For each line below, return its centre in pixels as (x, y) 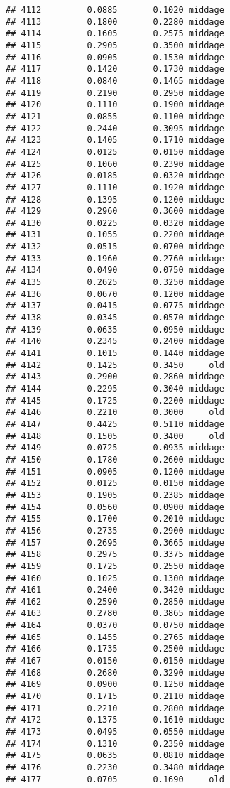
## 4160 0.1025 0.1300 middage (115, 578)
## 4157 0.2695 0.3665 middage (115, 543)
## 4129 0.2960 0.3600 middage (115, 211)
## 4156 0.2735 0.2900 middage (115, 530)
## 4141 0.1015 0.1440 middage (115, 353)
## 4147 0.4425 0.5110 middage (115, 424)
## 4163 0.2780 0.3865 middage (115, 614)
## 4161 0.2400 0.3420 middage (115, 590)
